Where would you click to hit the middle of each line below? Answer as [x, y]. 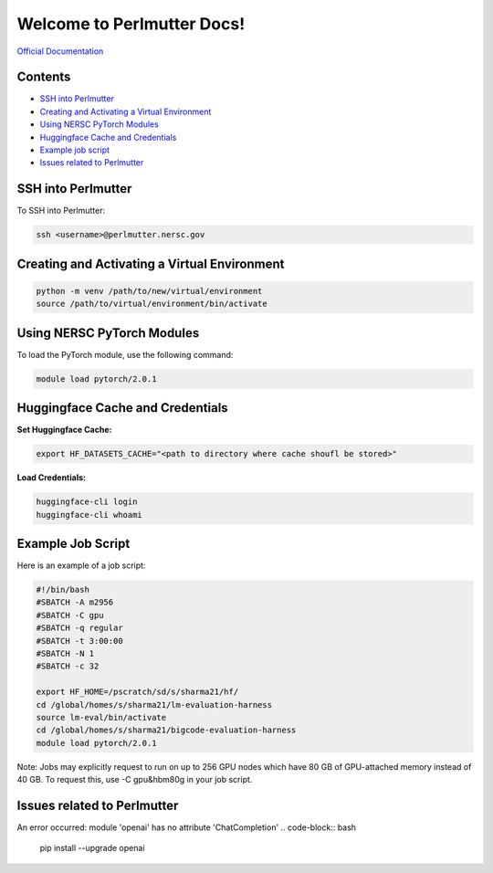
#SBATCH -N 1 [65, 654]
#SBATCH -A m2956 [75, 602]
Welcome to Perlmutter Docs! [131, 24]
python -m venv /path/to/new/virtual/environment [149, 291]
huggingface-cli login [87, 502]
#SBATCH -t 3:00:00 [79, 641]
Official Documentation [60, 51]
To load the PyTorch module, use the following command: [125, 354]
